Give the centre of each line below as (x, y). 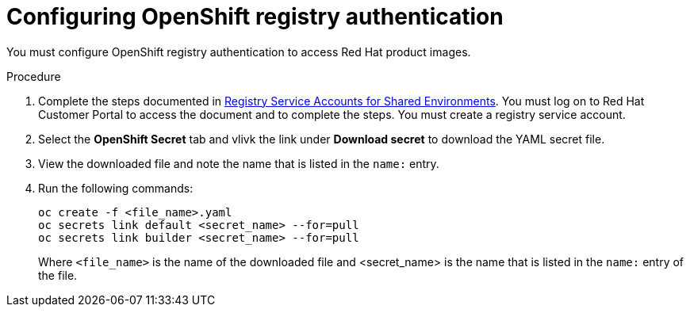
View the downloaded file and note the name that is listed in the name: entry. (239, 163)
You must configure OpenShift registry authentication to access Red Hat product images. (239, 52)
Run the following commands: (116, 188)
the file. (58, 275)
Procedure (34, 76)
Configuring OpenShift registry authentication (255, 17)
